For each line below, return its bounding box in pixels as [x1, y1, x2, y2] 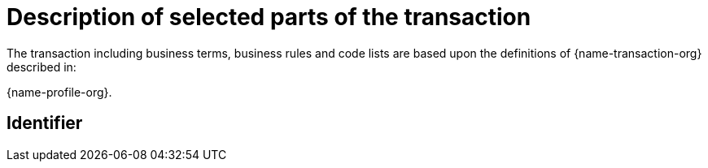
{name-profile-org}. [7, 84, 112, 99]
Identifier [7, 113, 83, 134]
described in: [7, 59, 76, 74]
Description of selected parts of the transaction [7, 3, 531, 31]
